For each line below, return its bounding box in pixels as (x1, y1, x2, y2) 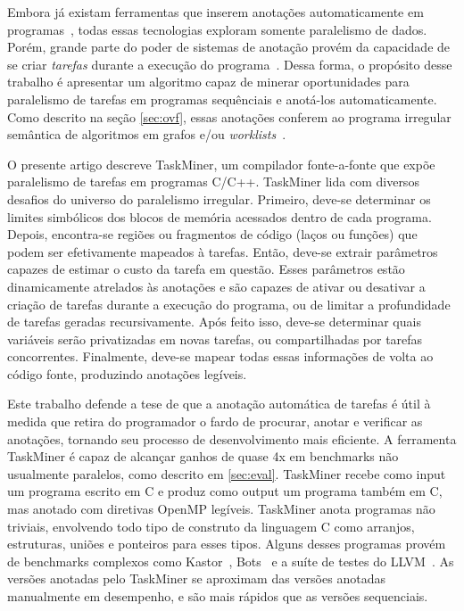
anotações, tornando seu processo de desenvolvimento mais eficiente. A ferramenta (7, 429, 457, 448)
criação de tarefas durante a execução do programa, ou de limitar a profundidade (7, 294, 451, 313)
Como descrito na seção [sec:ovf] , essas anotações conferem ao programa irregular (7, 107, 452, 126)
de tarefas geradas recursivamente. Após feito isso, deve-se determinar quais (7, 312, 421, 331)
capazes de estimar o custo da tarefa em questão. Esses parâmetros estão (7, 260, 405, 278)
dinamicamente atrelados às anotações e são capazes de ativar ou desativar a (7, 277, 426, 295)
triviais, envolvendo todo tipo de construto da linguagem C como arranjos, (7, 516, 415, 535)
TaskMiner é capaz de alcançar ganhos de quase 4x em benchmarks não (7, 447, 399, 466)
